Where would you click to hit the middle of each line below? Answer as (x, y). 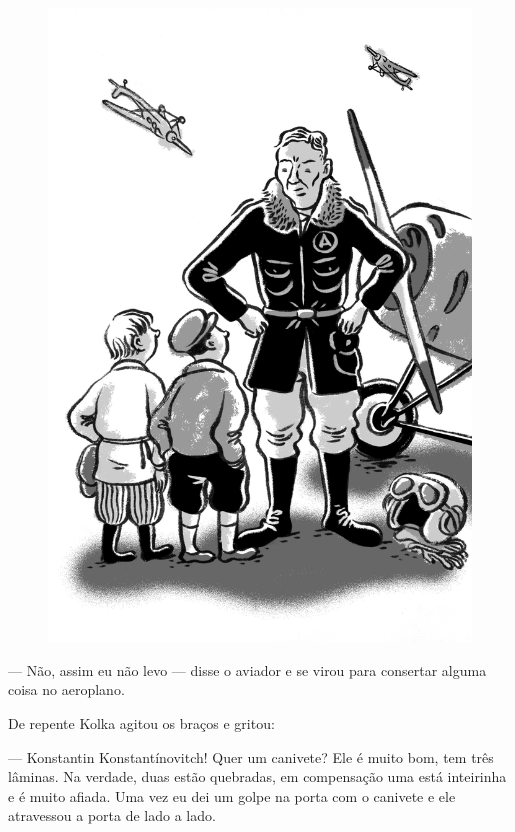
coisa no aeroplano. (66, 689)
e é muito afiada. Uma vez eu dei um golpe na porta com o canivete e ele (232, 795)
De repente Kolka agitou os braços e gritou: (141, 722)
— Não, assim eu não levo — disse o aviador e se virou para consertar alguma (247, 669)
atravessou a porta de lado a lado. (112, 815)
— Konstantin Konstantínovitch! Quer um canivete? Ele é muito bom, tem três (251, 756)
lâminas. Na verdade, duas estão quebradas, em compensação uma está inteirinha (257, 776)
